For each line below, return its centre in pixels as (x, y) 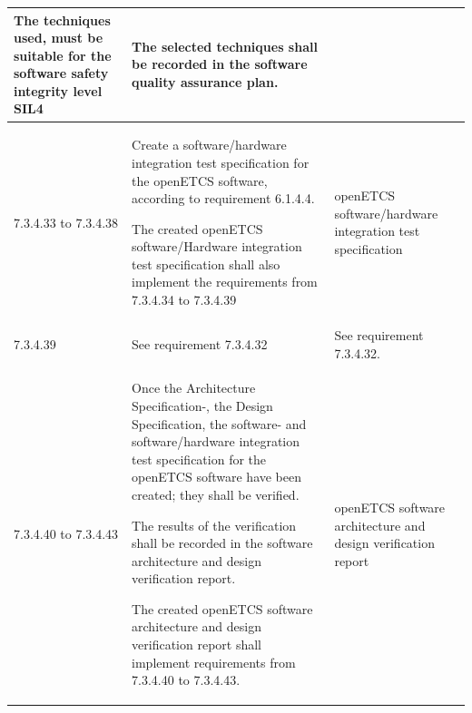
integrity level (58, 90)
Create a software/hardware (209, 145)
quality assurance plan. (205, 82)
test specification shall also (206, 264)
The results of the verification (214, 525)
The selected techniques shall (225, 46)
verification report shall (197, 645)
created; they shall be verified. (216, 494)
